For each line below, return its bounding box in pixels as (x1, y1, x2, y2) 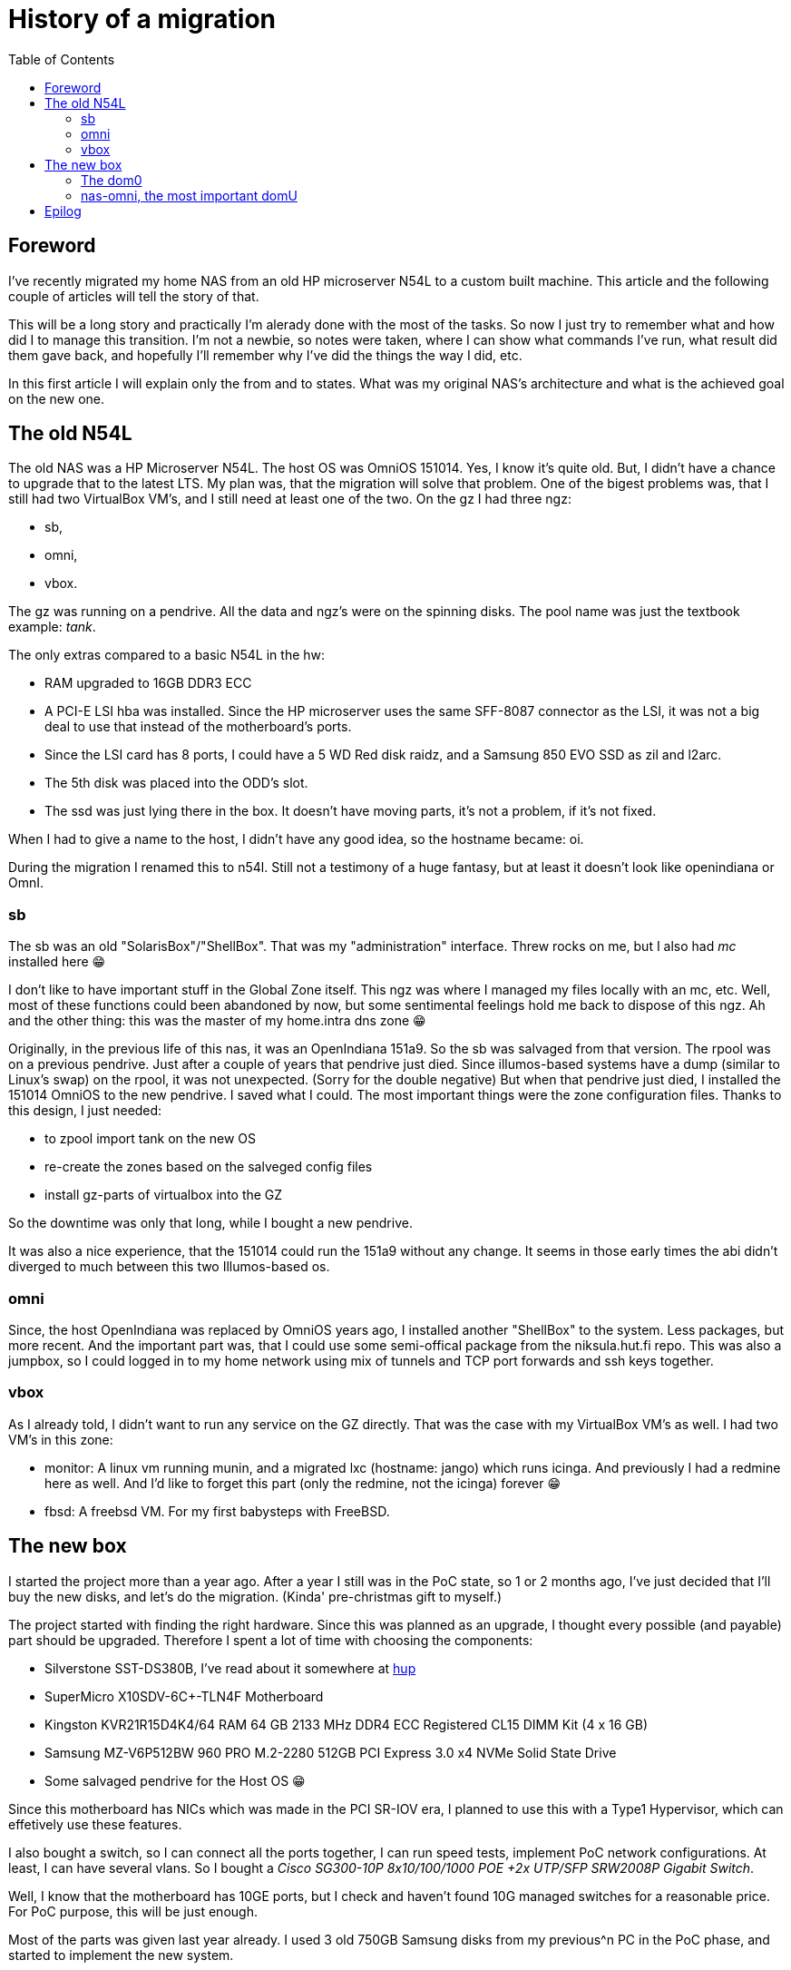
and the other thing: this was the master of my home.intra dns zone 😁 (8, 1013, 426, 1029)
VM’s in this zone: (8, 1431, 113, 1447)
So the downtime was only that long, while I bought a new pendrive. (8, 1215, 413, 1231)
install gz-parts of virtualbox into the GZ (44, 1187, 283, 1203)
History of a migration (8, 4, 277, 34)
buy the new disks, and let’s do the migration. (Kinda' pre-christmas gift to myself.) (8, 1588, 503, 1604)
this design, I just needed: (8, 1103, 162, 1119)
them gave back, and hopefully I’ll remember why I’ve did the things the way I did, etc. (8, 347, 522, 363)
